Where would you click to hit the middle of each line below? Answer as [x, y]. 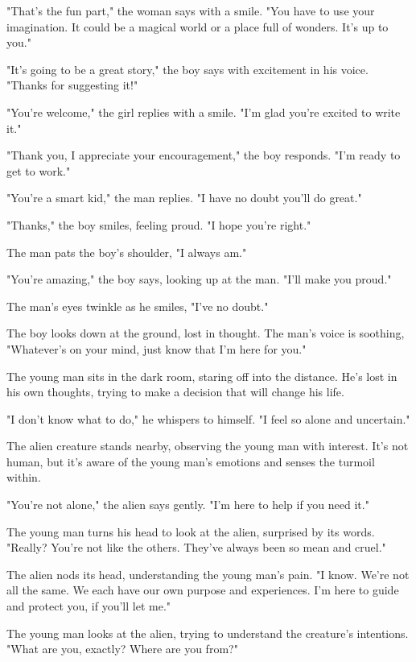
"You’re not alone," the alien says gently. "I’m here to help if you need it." [188, 505]
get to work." [39, 170]
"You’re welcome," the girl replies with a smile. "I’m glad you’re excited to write [204, 112]
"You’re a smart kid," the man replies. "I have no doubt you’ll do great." [184, 198]
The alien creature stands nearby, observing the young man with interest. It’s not [208, 446]
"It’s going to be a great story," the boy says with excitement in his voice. [187, 69]
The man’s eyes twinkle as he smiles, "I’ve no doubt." [138, 306]
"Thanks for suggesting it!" [72, 85]
